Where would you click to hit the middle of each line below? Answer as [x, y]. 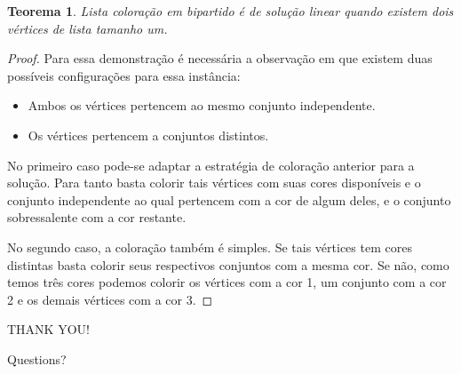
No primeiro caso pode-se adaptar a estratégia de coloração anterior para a [211, 165]
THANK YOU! [48, 329]
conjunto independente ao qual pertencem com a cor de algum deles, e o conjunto [229, 199]
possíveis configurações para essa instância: [124, 75]
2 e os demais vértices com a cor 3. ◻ [110, 299]
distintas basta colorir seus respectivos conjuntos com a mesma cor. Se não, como [228, 264]
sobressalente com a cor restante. [97, 217]
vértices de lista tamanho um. [87, 28]
